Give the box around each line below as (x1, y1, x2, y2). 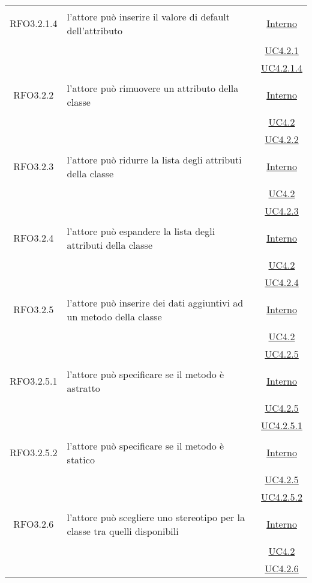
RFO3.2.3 (13, 159, 54, 173)
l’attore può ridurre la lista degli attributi (67, 152, 242, 166)
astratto (67, 380, 100, 395)
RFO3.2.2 (13, 88, 54, 102)
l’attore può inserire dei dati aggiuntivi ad (67, 295, 244, 310)
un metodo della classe (67, 309, 162, 323)
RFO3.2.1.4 (10, 16, 58, 30)
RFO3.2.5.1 (10, 374, 58, 388)
